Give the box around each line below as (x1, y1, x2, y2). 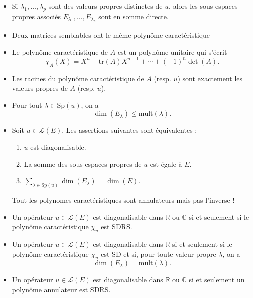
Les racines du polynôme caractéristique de (12, 73, 144, 83)
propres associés (12, 11, 61, 21)
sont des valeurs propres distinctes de (48, 1, 163, 11)
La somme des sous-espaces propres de (24, 158, 142, 169)
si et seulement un (189, 274, 245, 285)
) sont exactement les (177, 73, 243, 83)
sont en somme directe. (98, 11, 169, 21)
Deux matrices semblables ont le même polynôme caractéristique (12, 30, 210, 40)
